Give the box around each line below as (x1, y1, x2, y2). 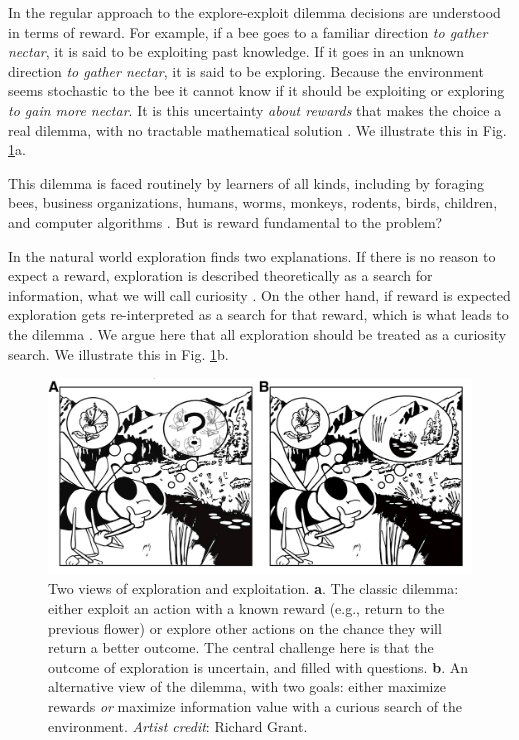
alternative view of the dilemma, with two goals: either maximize (48, 676, 446, 697)
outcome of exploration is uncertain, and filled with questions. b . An (48, 656, 468, 677)
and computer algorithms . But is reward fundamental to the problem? (8, 211, 443, 232)
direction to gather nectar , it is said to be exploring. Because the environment (8, 60, 484, 81)
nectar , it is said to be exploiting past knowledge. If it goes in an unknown (8, 41, 465, 62)
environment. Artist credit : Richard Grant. (48, 715, 308, 736)
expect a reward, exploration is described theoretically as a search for (8, 265, 433, 286)
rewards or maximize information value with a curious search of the (48, 695, 463, 716)
